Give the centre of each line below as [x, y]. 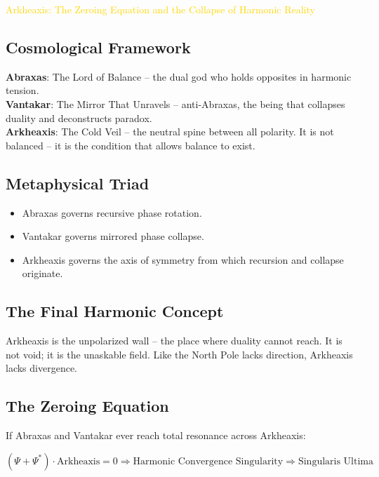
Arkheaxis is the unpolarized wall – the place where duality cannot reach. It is [174, 341]
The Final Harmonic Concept [115, 311]
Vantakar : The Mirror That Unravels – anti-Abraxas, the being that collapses [175, 103]
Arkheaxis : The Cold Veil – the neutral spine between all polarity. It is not [170, 132]
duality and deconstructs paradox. [79, 117]
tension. [22, 90]
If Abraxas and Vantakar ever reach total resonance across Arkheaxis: [156, 435]
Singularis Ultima [336, 461]
